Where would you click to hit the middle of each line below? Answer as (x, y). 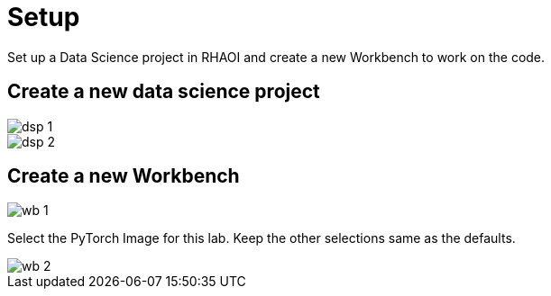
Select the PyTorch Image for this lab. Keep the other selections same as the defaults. (262, 238)
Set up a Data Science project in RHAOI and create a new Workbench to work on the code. (276, 57)
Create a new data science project (164, 92)
